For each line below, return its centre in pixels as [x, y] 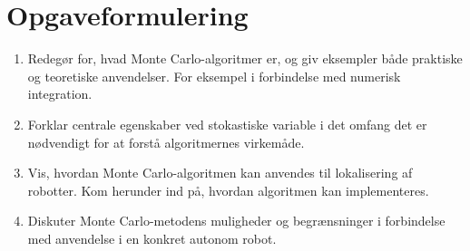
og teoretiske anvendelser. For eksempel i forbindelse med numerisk [214, 76]
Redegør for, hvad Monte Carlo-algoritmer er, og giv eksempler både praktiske [245, 58]
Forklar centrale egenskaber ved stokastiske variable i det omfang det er [227, 124]
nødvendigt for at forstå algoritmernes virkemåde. [166, 142]
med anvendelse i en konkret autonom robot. [152, 238]
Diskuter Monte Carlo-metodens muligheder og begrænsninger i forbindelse [236, 221]
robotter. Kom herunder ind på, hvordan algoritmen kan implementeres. [228, 190]
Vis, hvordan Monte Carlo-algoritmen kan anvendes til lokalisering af [220, 173]
